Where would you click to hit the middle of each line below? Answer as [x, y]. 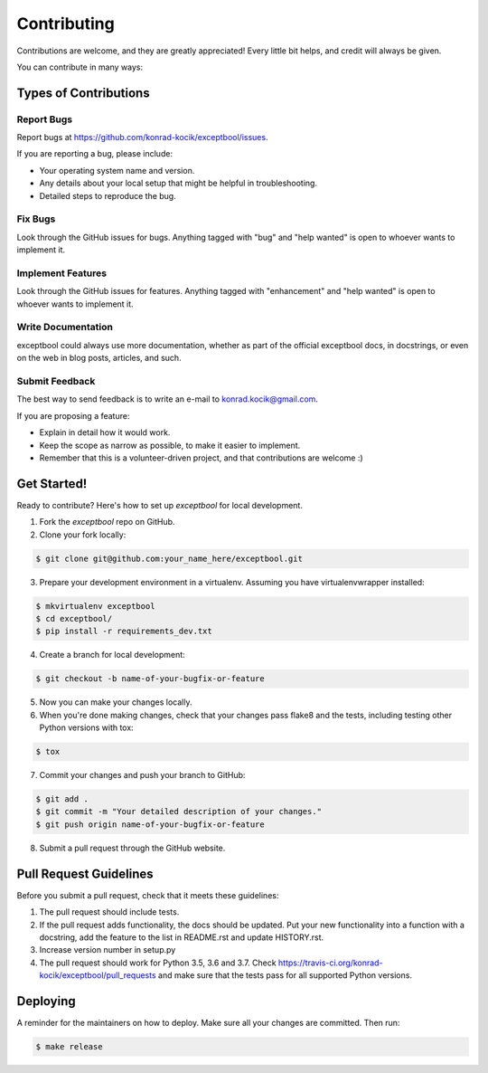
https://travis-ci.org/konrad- [330, 963]
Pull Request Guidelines [85, 874]
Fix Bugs [36, 219]
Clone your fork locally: [83, 535]
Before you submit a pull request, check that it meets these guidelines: [148, 895]
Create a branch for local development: [112, 655]
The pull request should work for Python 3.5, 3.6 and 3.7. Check [158, 963]
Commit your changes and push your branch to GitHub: [142, 775]
